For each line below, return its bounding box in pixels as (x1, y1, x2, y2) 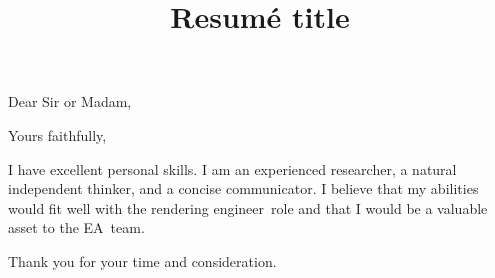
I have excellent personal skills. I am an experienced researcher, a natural (8, 158, 457, 179)
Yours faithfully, (8, 124, 107, 145)
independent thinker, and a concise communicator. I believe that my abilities (8, 178, 479, 199)
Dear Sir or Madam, (8, 91, 132, 112)
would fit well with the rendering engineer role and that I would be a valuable (8, 197, 488, 218)
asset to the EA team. (8, 217, 145, 238)
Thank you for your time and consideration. (8, 250, 277, 271)
